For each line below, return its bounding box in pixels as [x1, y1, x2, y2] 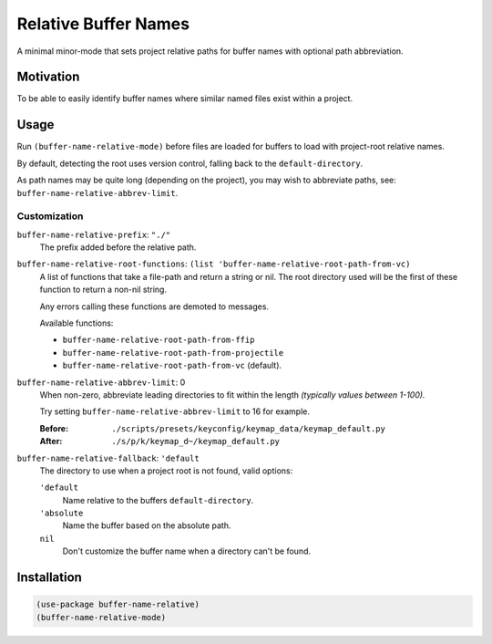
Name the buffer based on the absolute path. [62, 520, 231, 531]
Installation [16, 570, 82, 586]
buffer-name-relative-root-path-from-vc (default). [62, 360, 282, 371]
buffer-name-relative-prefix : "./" [16, 229, 171, 240]
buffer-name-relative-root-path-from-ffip [62, 335, 255, 346]
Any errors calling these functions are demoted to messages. [39, 301, 269, 312]
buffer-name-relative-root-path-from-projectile [62, 348, 284, 358]
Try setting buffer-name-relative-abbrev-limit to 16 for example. [39, 406, 310, 417]
